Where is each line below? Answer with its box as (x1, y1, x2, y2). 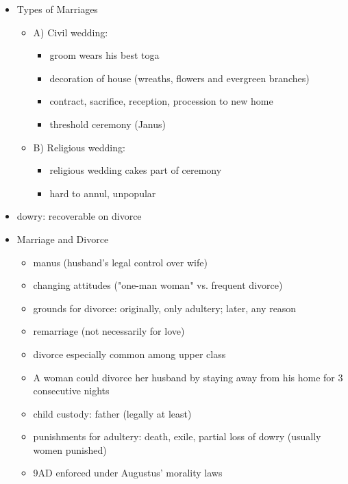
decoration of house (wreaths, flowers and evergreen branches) (49, 71, 310, 85)
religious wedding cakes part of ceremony (49, 163, 222, 177)
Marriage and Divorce (16, 231, 109, 246)
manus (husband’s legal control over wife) (33, 255, 208, 269)
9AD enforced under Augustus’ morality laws (33, 466, 223, 480)
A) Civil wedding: (33, 25, 108, 39)
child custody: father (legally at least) (33, 406, 192, 420)
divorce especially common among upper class (33, 346, 226, 361)
